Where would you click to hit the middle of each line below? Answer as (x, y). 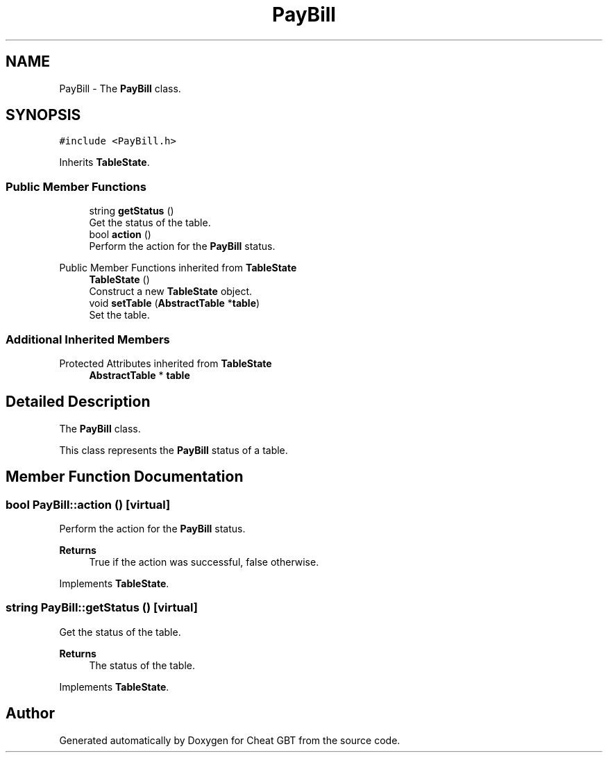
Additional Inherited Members (88, 339)
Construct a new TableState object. (171, 292)
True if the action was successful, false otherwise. (204, 562)
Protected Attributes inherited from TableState (166, 363)
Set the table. (119, 315)
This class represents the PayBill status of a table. (174, 450)
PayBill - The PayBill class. (120, 88)
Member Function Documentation (125, 477)
